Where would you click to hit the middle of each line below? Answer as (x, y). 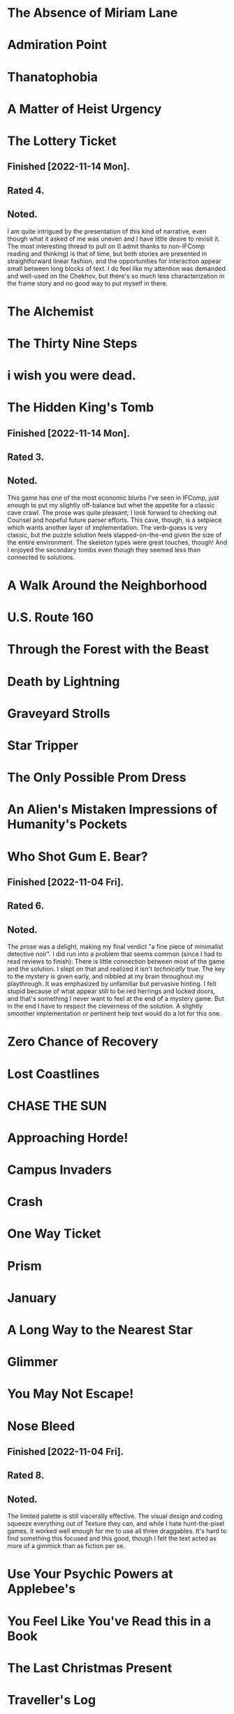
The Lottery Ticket (62, 141)
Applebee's (41, 1589)
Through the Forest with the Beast (108, 649)
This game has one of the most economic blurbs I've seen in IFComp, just (113, 498)
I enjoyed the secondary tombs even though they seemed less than (104, 549)
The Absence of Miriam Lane (93, 13)
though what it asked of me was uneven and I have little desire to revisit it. (114, 239)
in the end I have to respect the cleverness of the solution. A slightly (105, 1006)
